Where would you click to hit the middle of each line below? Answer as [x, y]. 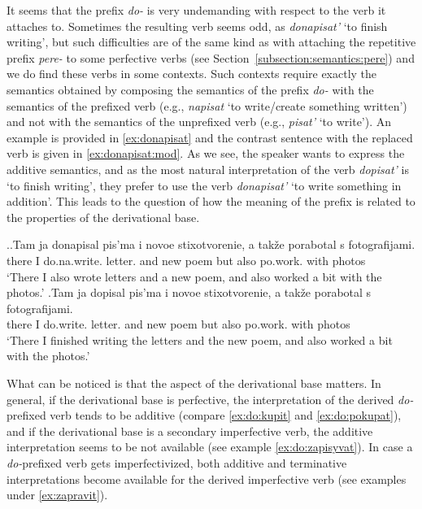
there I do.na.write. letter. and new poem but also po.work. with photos [186, 260]
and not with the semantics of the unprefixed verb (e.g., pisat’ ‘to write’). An [199, 122]
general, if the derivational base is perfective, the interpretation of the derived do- [210, 399]
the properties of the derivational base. [103, 217]
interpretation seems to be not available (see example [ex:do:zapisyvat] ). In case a [210, 447]
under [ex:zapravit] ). [57, 495]
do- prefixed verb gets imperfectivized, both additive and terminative [177, 463]
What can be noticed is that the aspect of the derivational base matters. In [194, 383]
